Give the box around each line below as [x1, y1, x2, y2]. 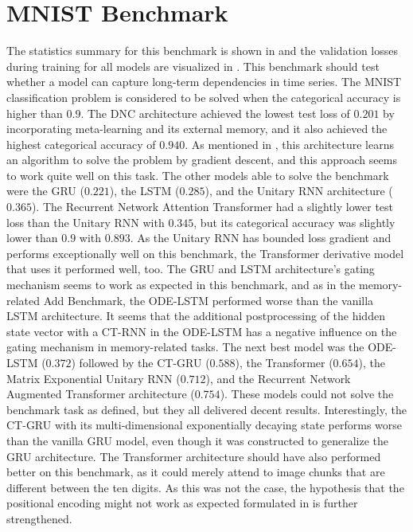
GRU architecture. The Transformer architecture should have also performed [6, 448, 381, 464]
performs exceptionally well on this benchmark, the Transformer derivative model [6, 244, 404, 261]
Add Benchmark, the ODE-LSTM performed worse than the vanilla [43, 291, 374, 308]
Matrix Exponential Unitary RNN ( [6, 370, 181, 386]
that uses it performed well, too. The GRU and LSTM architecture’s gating [6, 260, 375, 277]
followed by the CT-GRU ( [79, 354, 210, 370]
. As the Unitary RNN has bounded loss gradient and [130, 229, 392, 246]
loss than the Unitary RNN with [6, 213, 165, 230]
